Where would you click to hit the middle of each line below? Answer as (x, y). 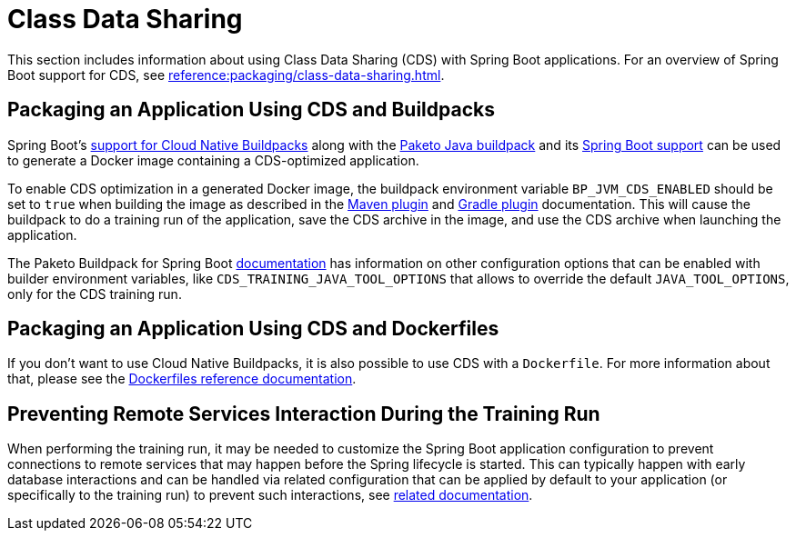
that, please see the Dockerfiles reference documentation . (182, 379)
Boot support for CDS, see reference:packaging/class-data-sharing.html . (226, 75)
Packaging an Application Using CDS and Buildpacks (251, 110)
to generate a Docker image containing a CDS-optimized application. (213, 160)
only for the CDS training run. (95, 294)
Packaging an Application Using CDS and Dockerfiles (253, 329)
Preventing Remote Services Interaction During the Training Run (304, 413)
